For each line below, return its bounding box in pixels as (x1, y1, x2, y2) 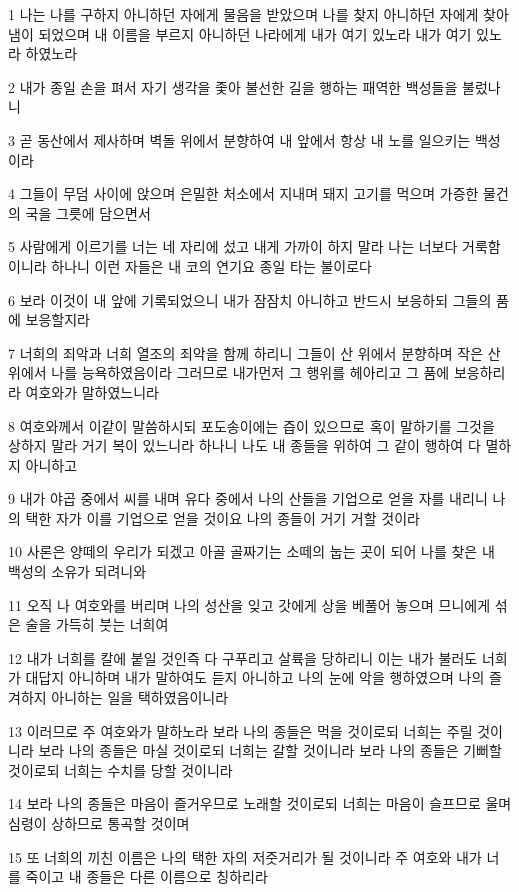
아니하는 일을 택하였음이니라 (51, 687, 229, 708)
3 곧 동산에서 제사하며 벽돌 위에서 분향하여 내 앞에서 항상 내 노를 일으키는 (8, 129, 471, 150)
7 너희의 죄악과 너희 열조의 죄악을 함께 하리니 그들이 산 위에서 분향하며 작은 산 (8, 342, 501, 363)
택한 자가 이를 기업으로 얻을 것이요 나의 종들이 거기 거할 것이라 (25, 507, 420, 528)
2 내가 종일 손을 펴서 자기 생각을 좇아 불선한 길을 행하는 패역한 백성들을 (8, 76, 458, 97)
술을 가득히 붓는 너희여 (25, 614, 169, 635)
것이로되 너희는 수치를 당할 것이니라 (8, 759, 233, 780)
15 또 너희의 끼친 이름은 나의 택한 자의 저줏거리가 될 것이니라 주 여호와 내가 (8, 846, 482, 867)
